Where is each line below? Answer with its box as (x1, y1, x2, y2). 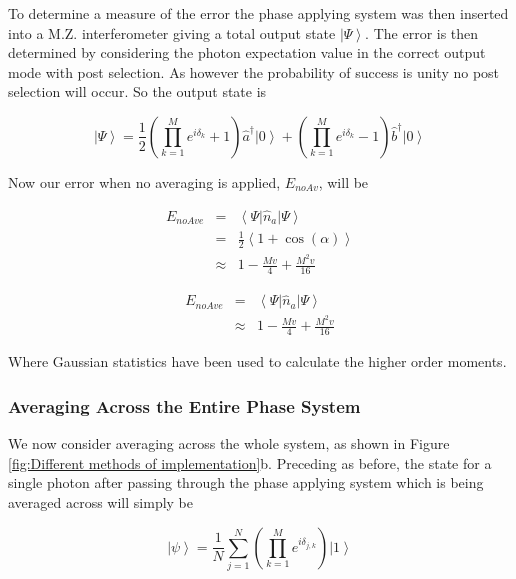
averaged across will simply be (8, 491, 194, 512)
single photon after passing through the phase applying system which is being (8, 472, 484, 493)
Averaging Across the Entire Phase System (8, 393, 361, 418)
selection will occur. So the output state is (8, 81, 267, 102)
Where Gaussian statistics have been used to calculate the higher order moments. (8, 351, 507, 372)
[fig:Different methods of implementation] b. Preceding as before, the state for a (8, 452, 492, 473)
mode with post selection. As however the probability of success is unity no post (8, 61, 500, 82)
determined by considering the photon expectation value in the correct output (8, 42, 486, 63)
